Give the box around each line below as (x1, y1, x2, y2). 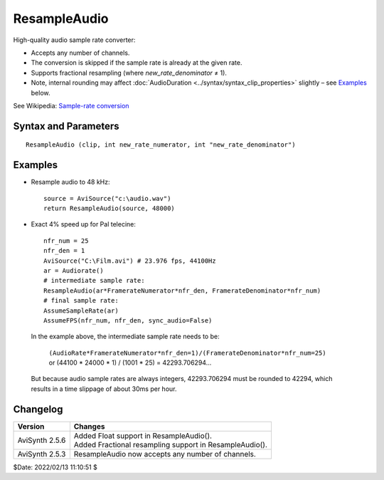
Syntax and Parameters (13, 120, 120, 132)
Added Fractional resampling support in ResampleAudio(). (73, 439, 268, 449)
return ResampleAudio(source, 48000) (43, 204, 176, 212)
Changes (73, 421, 105, 431)
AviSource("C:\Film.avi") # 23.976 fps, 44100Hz (43, 256, 216, 265)
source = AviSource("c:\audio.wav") (43, 194, 171, 202)
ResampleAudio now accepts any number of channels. (73, 449, 256, 459)
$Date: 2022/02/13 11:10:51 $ (13, 463, 97, 471)
